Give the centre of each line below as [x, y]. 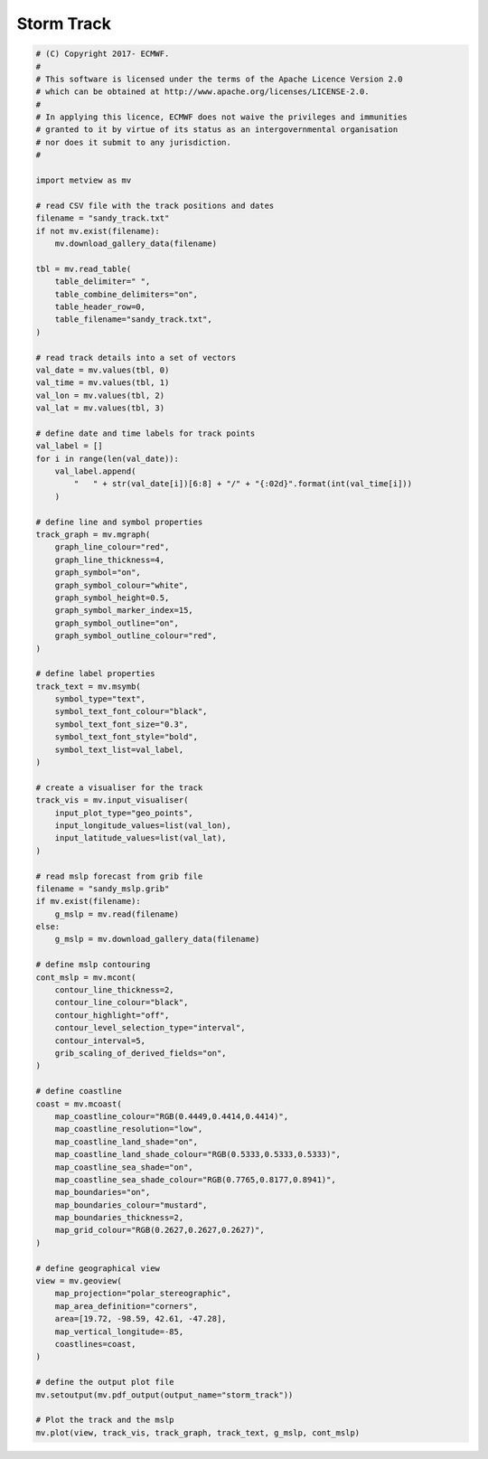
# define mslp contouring [93, 965]
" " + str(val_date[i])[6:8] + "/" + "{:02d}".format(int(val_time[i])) [243, 484]
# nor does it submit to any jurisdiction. [134, 142]
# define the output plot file [105, 1382]
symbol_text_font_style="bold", [127, 737]
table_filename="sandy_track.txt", [133, 320]
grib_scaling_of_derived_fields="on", [141, 1053]
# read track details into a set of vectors [136, 358]
